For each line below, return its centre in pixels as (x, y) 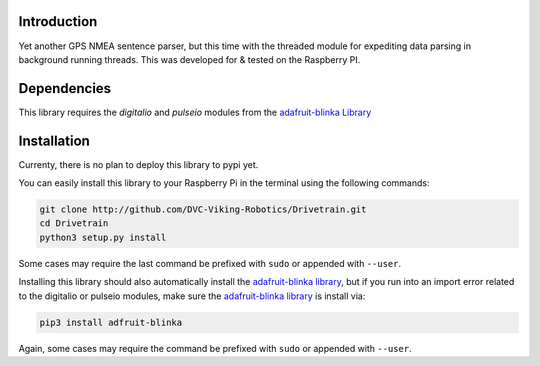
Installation (54, 140)
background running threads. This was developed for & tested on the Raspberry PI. (189, 59)
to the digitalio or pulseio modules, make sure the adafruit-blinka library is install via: (192, 296)
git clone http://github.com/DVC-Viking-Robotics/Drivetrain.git (203, 209)
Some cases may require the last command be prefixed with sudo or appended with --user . (210, 263)
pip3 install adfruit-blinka (111, 322)
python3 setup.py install (103, 237)
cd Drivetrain (74, 223)
